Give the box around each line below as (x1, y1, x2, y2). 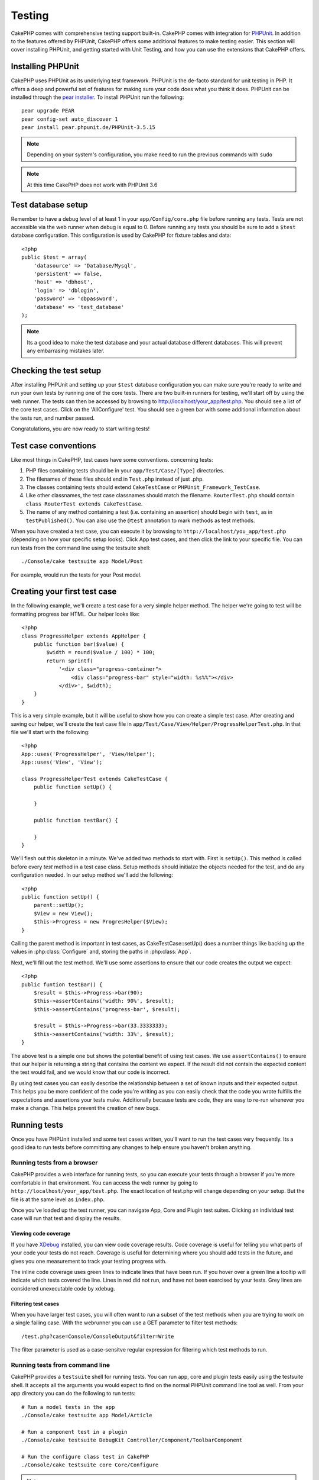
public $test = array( (21, 254, 87, 260)
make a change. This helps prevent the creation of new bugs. (11, 1104, 161, 1111)
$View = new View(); (33, 910, 93, 917)
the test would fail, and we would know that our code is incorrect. (11, 1069, 171, 1076)
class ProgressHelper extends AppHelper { (21, 632, 147, 639)
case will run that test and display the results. (11, 1215, 121, 1222)
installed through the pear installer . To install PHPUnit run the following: (11, 94, 184, 101)
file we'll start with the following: (11, 728, 90, 735)
